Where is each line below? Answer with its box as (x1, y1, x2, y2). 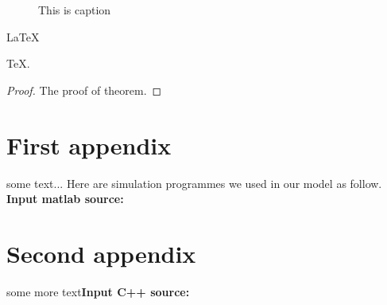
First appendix (6, 128, 172, 161)
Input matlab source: (6, 190, 124, 207)
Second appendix (6, 237, 196, 269)
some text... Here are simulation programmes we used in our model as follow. (6, 174, 382, 191)
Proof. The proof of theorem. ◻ (6, 81, 162, 98)
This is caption (38, 2, 111, 18)
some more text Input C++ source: (6, 283, 190, 299)
